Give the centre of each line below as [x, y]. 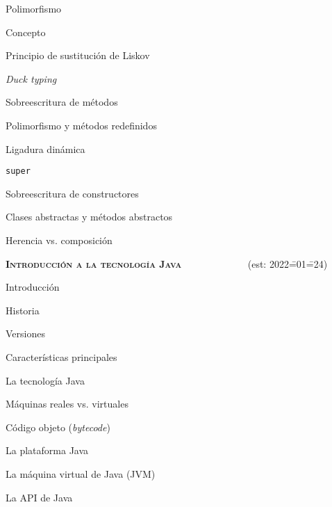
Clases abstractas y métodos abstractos [89, 217]
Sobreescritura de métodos [62, 102]
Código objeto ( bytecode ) [58, 427]
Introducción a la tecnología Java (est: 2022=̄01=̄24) [167, 263]
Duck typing [31, 78]
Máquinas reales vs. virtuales [67, 404]
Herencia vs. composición [59, 240]
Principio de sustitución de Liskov [78, 55]
